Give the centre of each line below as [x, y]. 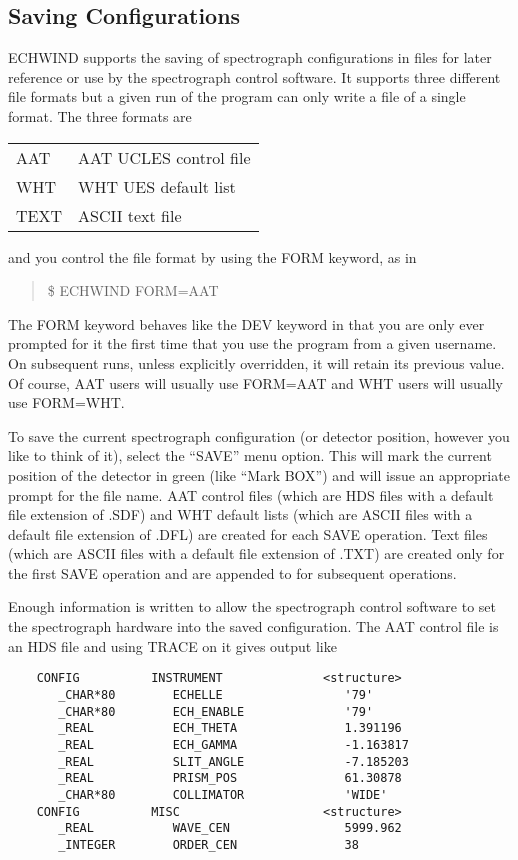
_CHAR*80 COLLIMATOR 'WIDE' [223, 794]
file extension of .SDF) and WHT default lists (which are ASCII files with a [240, 514]
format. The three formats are [100, 115]
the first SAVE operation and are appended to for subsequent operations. [232, 572]
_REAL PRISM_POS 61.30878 [230, 778]
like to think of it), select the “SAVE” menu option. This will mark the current [250, 455]
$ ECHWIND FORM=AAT [133, 290]
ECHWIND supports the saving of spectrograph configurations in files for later [250, 57]
